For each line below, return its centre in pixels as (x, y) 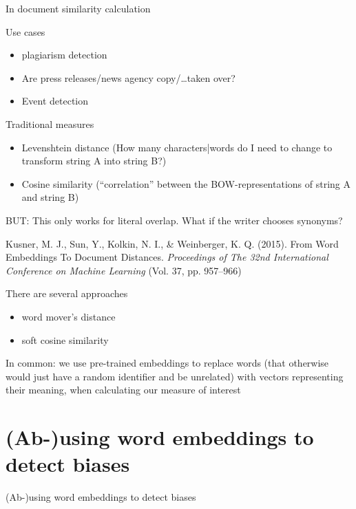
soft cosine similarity (65, 339)
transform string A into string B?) (94, 161)
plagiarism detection (64, 55)
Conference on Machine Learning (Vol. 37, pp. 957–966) (124, 270)
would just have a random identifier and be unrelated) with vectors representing (175, 376)
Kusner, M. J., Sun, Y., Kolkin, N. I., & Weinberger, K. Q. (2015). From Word (172, 243)
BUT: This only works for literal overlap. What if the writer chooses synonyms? (174, 220)
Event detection (55, 101)
